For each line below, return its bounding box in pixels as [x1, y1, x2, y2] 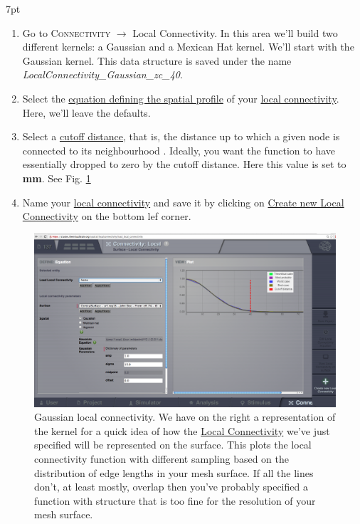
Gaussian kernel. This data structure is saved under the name [22, 53, 292, 68]
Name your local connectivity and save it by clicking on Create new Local [22, 194, 344, 209]
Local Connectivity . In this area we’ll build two [132, 25, 338, 40]
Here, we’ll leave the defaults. [22, 105, 151, 120]
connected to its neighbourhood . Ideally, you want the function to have [22, 142, 336, 157]
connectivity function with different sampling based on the [34, 451, 289, 466]
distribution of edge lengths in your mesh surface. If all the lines [34, 465, 314, 480]
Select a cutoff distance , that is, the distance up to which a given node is [22, 129, 340, 144]
